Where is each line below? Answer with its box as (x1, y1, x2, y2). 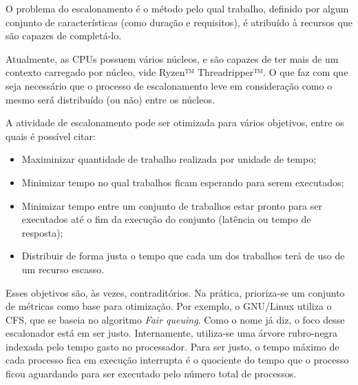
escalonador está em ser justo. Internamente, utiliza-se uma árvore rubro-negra (6, 326, 338, 340)
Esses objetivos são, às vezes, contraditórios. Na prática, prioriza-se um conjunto (6, 285, 345, 299)
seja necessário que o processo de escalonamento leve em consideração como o (6, 78, 333, 92)
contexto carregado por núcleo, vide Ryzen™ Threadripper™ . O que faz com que (6, 65, 348, 79)
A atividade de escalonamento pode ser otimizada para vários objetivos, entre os (6, 115, 344, 130)
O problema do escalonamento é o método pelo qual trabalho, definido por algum (6, 1, 349, 15)
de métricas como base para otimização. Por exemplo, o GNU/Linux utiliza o (6, 299, 332, 313)
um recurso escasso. (21, 261, 105, 276)
